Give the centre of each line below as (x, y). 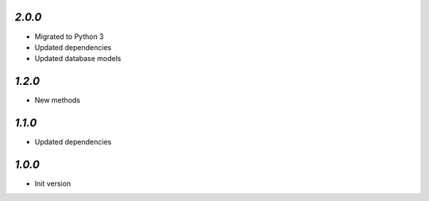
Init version (53, 184)
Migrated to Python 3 (69, 37)
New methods (58, 100)
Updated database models (78, 59)
